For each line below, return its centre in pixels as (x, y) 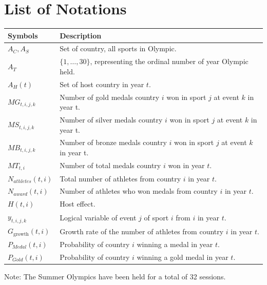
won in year (186, 165)
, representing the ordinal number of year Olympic (169, 61)
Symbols (23, 35)
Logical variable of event (98, 217)
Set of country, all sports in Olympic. (118, 48)
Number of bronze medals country (113, 142)
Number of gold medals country (110, 97)
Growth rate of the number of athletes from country (142, 231)
